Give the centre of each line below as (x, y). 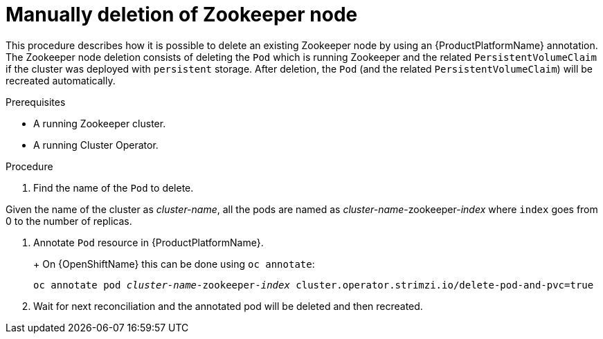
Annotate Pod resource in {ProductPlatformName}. (148, 242)
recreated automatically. (61, 80)
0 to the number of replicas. (69, 221)
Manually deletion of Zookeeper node (182, 15)
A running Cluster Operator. (96, 145)
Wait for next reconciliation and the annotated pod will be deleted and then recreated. (228, 306)
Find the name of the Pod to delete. (114, 187)
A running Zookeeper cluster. (100, 123)
